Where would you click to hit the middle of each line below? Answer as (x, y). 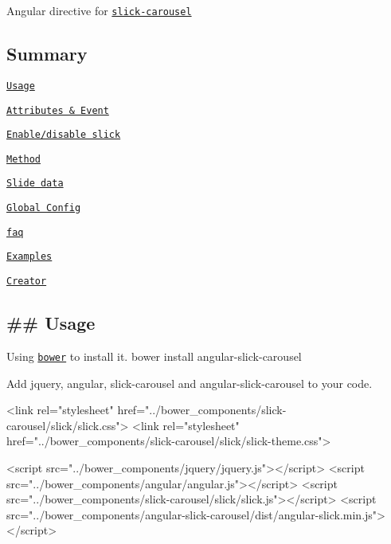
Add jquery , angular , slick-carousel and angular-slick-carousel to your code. (190, 383)
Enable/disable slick (64, 135)
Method (23, 159)
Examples (29, 257)
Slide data (35, 184)
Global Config (44, 208)
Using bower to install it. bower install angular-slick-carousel (154, 356)
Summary (47, 54)
